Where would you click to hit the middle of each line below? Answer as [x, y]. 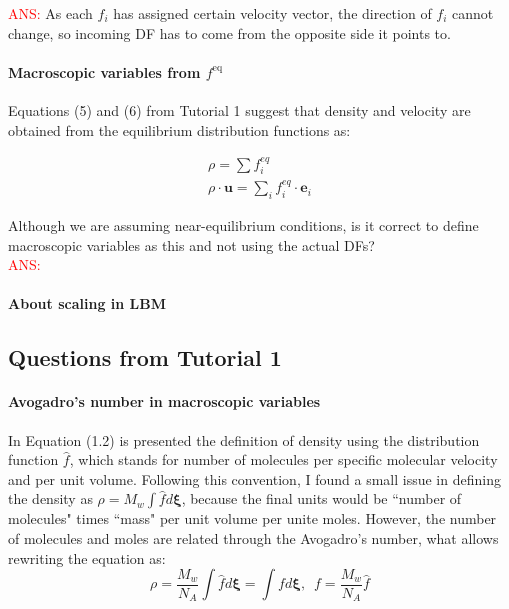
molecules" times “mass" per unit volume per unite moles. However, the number [252, 518]
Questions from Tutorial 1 [145, 357]
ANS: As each [50, 13]
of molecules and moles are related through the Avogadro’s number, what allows [253, 538]
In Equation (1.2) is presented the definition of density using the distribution [244, 439]
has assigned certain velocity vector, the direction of [272, 13]
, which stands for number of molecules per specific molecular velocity [283, 459]
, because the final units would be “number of [321, 498]
